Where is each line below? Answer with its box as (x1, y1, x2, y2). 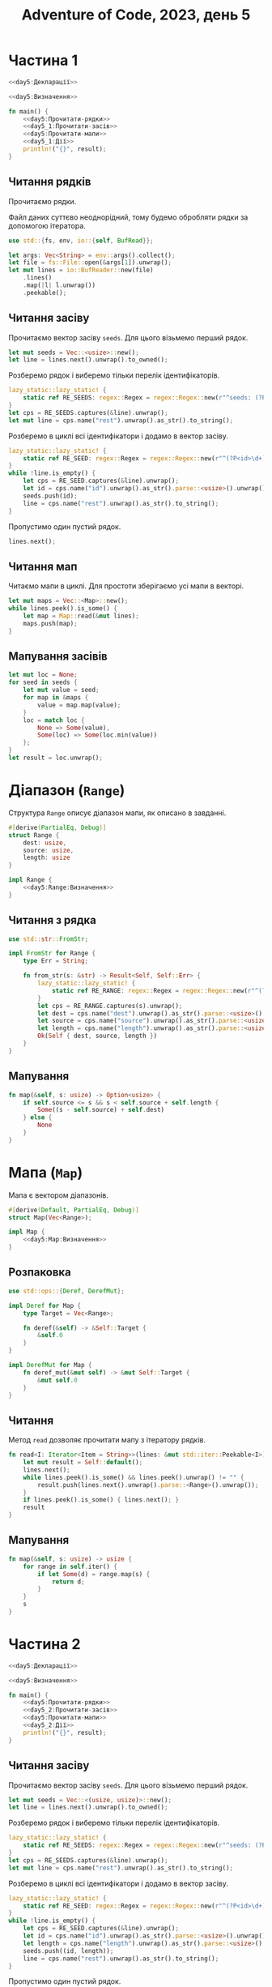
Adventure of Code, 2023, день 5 (21, 6, 251, 24)
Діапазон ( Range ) (8, 781, 125, 800)
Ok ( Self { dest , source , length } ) (37, 1032, 158, 1041)
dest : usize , (23, 839, 67, 847)
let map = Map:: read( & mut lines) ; (23, 612, 139, 620)
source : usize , (23, 846, 74, 854)
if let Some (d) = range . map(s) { (37, 1570, 151, 1578)
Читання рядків (8, 175, 91, 189)
